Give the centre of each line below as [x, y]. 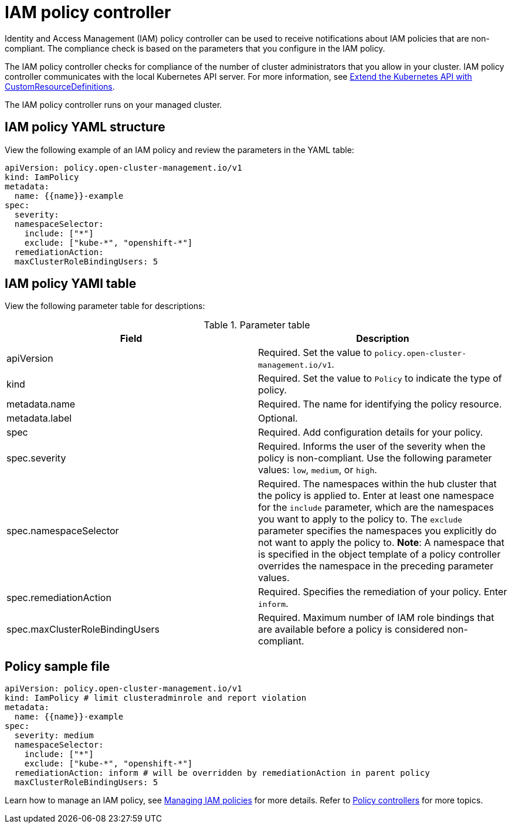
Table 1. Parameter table [257, 325]
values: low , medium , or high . [318, 470]
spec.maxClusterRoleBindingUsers [83, 630]
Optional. [278, 418]
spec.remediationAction [59, 598]
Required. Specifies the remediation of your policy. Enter [383, 592]
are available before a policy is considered [351, 630]
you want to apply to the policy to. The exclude [360, 519]
